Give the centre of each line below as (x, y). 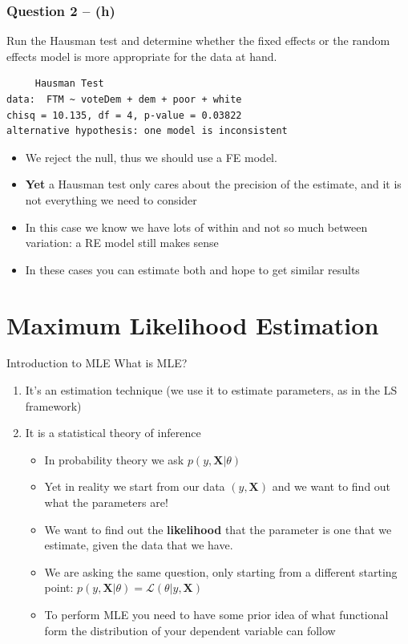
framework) (53, 405)
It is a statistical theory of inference (113, 433)
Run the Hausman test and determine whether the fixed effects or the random (198, 41)
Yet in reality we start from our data (135, 486)
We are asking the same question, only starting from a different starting (221, 571)
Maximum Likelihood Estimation (193, 324)
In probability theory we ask (114, 459)
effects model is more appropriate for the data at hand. (142, 56)
